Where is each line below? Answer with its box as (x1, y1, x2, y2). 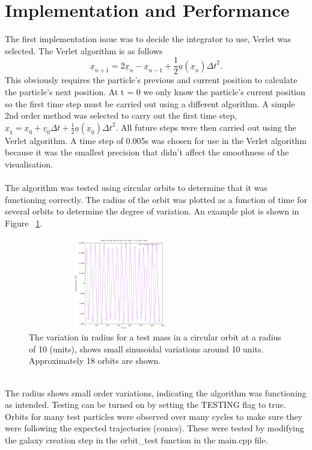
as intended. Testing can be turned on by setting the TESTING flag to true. (5, 398, 286, 411)
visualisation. (5, 157, 53, 170)
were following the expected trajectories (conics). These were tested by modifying (5, 422, 304, 434)
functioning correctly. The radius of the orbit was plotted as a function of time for (5, 193, 307, 205)
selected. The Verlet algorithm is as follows (5, 44, 163, 57)
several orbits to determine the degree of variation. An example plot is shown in (5, 205, 299, 217)
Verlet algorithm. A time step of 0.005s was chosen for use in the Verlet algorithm (5, 134, 307, 146)
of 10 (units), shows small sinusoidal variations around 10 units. (29, 342, 264, 355)
